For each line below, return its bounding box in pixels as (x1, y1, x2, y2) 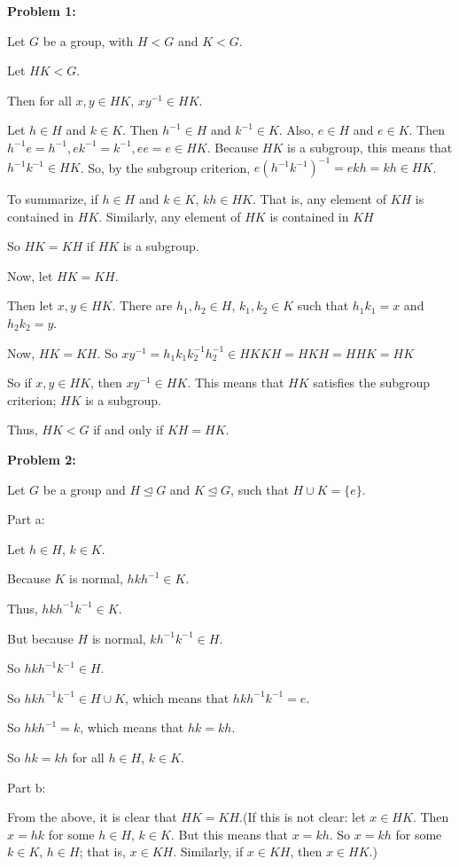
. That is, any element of (253, 190, 386, 208)
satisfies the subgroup (313, 373, 431, 392)
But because (7, 629, 74, 647)
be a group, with (43, 31, 134, 50)
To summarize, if (7, 190, 98, 208)
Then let (7, 296, 54, 315)
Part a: (7, 510, 45, 528)
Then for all (7, 90, 72, 109)
